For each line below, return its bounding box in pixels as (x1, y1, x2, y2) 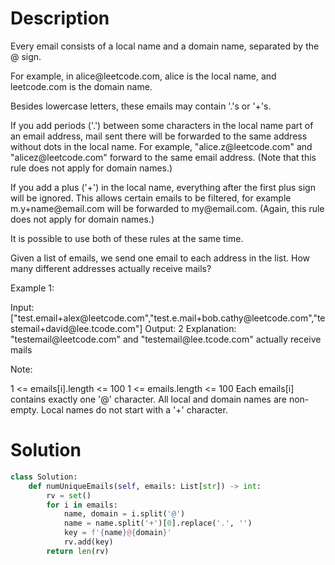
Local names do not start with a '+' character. (41, 403, 228, 416)
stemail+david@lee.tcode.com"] (10, 322, 143, 334)
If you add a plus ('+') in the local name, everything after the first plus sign (10, 181, 316, 193)
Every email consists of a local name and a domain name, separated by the (10, 40, 320, 52)
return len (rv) (46, 546, 110, 556)
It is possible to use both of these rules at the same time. (10, 232, 244, 244)
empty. (10, 403, 40, 416)
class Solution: (10, 472, 78, 482)
